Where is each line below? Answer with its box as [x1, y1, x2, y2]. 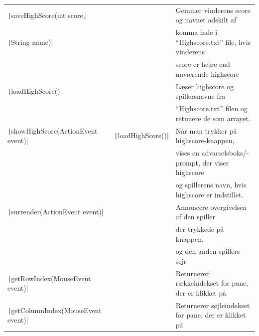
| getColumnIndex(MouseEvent [7, 305, 102, 315]
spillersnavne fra [175, 91, 226, 101]
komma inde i [175, 27, 218, 37]
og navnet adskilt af [175, 14, 237, 25]
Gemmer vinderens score [175, 4, 251, 15]
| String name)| [7, 36, 53, 47]
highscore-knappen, [175, 135, 235, 146]
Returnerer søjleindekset [175, 300, 250, 310]
